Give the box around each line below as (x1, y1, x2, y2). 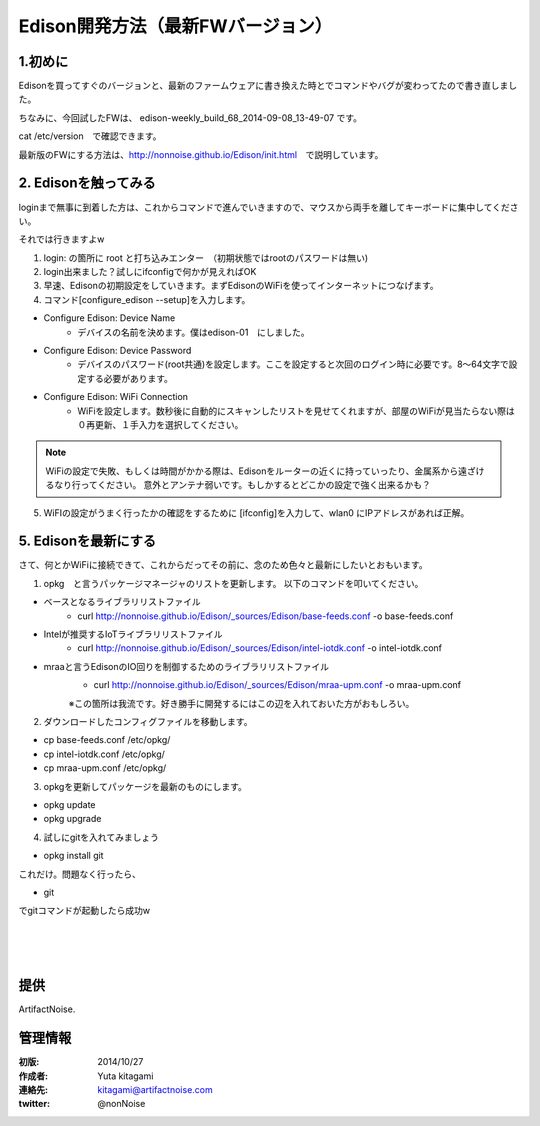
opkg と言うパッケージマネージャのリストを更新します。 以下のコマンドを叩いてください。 (43, 577, 424, 589)
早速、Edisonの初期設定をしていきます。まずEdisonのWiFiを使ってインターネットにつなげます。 (43, 280, 439, 292)
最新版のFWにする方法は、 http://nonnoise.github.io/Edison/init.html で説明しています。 (18, 148, 384, 160)
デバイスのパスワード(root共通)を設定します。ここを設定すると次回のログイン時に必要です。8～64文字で (77, 358, 509, 370)
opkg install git (43, 850, 104, 862)
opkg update (43, 798, 96, 810)
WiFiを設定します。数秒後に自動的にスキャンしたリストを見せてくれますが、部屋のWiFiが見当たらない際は (77, 405, 515, 417)
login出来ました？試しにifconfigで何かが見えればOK (43, 266, 257, 278)
